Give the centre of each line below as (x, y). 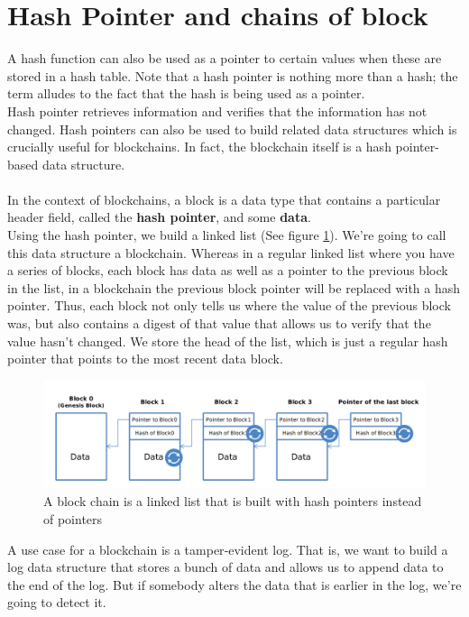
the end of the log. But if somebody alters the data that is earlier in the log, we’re (234, 584)
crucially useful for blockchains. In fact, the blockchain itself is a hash (199, 147)
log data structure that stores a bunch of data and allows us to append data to (225, 567)
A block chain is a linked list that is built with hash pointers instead (233, 501)
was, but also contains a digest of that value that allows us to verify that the (219, 323)
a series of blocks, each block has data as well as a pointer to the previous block (228, 270)
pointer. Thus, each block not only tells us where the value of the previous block (229, 305)
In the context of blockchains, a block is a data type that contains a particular (224, 199)
